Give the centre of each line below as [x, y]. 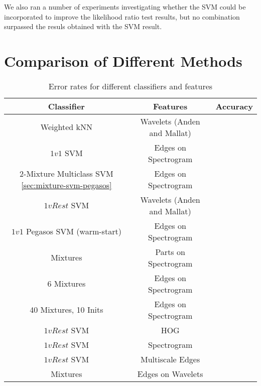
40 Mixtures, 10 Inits [67, 310]
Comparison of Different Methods [123, 60]
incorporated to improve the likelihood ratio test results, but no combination [122, 16]
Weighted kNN [66, 127]
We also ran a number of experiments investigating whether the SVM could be [125, 7]
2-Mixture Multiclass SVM [67, 173]
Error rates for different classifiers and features [130, 86]
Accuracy [234, 106]
